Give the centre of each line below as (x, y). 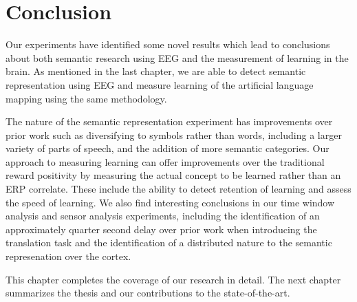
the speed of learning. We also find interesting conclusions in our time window (170, 202)
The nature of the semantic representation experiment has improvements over (169, 121)
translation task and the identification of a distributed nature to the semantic (169, 242)
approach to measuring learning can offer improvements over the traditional (165, 161)
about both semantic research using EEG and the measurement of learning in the (177, 57)
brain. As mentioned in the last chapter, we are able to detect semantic (156, 71)
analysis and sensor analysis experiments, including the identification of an (163, 216)
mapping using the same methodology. (86, 98)
